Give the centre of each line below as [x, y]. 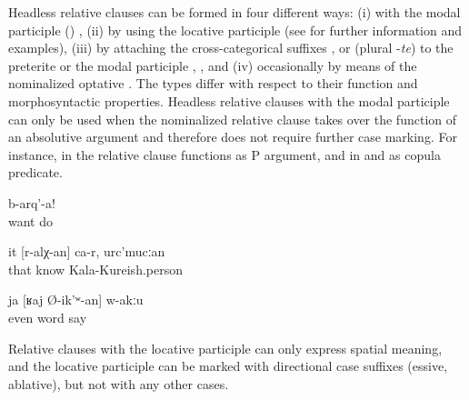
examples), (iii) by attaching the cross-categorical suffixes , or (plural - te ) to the [231, 48]
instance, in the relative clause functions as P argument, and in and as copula [225, 154]
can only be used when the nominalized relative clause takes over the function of [233, 119]
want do [30, 220]
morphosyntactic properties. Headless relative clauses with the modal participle [229, 100]
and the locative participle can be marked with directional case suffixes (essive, [228, 366]
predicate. [35, 172]
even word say [48, 317]
